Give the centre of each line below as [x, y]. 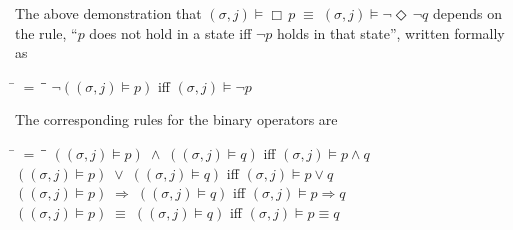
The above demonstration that [108, 13]
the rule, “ [46, 32]
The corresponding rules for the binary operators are [176, 119]
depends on [467, 13]
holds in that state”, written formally [391, 32]
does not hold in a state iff [170, 32]
